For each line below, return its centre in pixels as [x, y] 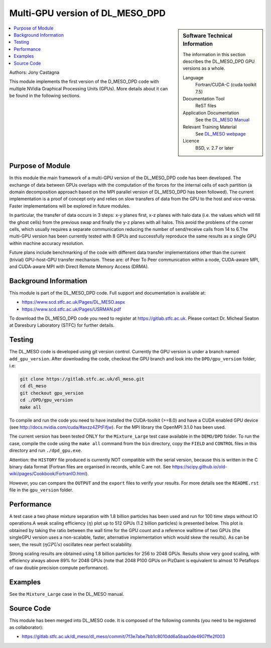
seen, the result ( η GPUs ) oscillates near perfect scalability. [71, 544]
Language [193, 77]
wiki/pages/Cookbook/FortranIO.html [48, 474]
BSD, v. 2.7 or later [215, 148]
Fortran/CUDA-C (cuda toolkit [226, 85]
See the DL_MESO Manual [223, 120]
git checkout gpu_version [52, 393]
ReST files [206, 106]
